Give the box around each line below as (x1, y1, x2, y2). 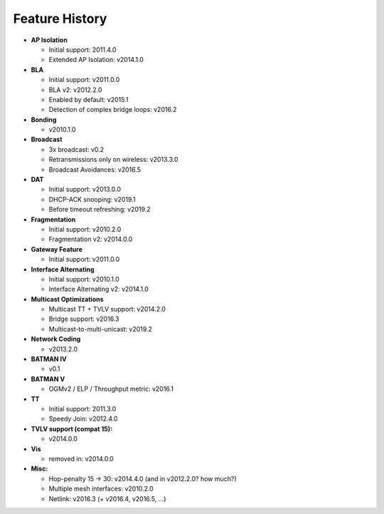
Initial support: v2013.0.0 (48, 185, 121, 194)
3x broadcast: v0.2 (48, 145, 105, 153)
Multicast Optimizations (31, 294, 104, 303)
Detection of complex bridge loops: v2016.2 (48, 106, 177, 114)
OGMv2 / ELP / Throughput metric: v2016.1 (48, 385, 174, 394)
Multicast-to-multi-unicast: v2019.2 (48, 324, 153, 333)
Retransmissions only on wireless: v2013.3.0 (48, 155, 178, 164)
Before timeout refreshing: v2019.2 (48, 205, 151, 214)
